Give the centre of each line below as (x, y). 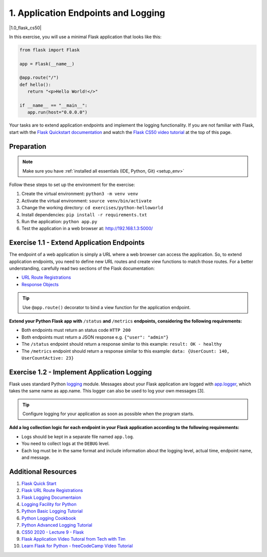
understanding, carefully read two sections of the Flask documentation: (82, 268)
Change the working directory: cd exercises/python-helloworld (92, 208)
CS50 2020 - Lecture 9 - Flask (53, 532)
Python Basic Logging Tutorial (52, 511)
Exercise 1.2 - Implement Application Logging (81, 372)
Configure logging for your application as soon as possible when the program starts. (109, 414)
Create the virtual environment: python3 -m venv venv (80, 194)
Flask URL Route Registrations (52, 491)
